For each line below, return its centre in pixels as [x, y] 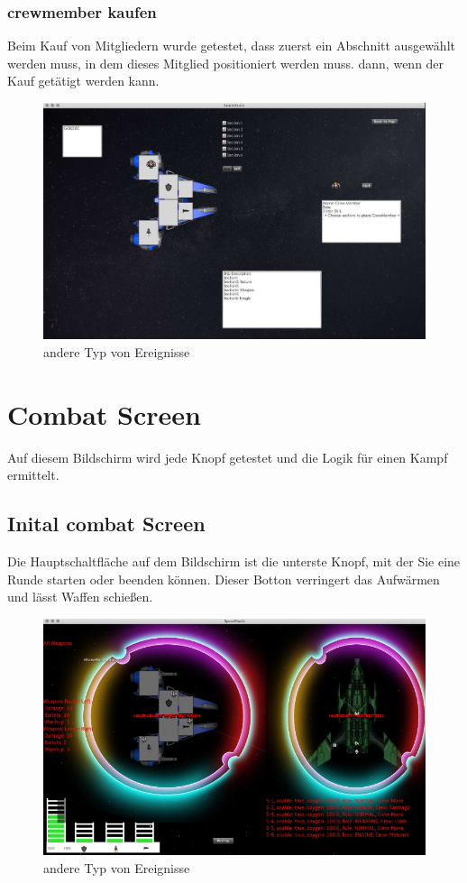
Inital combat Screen [106, 524]
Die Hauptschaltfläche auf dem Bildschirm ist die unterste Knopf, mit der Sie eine [234, 561]
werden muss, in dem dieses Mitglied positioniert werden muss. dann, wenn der [226, 63]
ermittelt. [33, 475]
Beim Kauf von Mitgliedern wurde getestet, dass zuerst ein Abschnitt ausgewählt [231, 46]
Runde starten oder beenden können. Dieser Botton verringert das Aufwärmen [224, 579]
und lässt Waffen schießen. [80, 597]
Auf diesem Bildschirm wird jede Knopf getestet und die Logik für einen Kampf [228, 457]
